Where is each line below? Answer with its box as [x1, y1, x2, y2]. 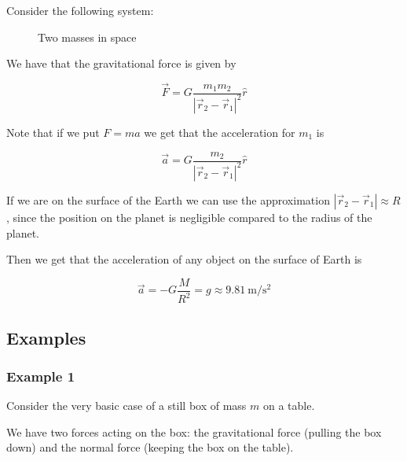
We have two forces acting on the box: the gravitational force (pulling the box [6, 423, 382, 440]
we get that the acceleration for [144, 124, 295, 140]
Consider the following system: [6, 2, 154, 18]
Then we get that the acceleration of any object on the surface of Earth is [6, 251, 362, 267]
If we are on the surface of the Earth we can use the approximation [6, 191, 330, 208]
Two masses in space [38, 28, 137, 45]
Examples [6, 325, 86, 349]
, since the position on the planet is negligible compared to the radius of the [6, 208, 372, 225]
